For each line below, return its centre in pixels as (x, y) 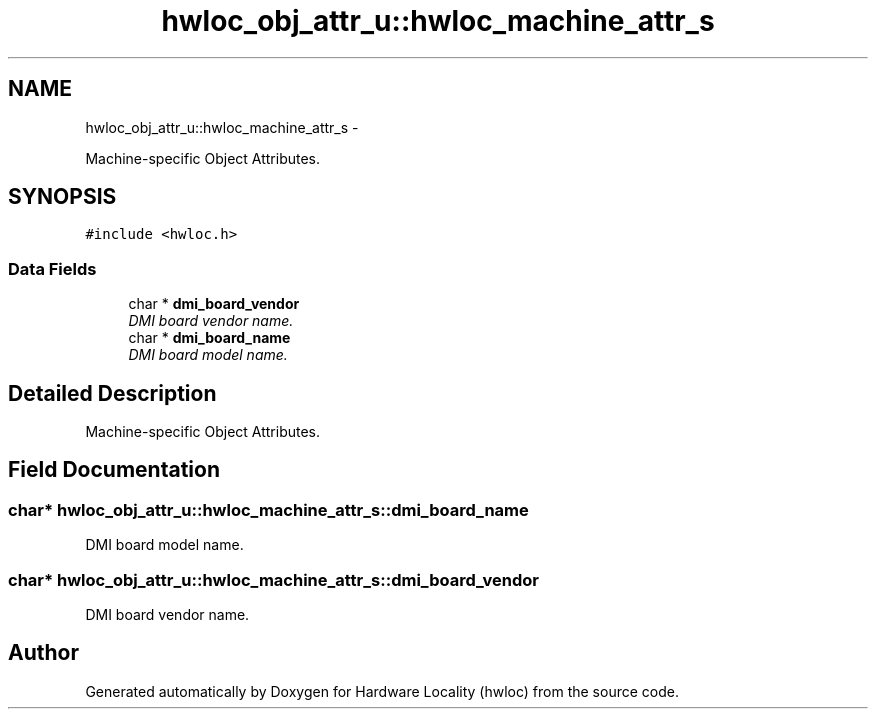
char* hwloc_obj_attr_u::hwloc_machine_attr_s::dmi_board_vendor (273, 579)
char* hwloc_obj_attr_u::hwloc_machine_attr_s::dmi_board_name (268, 509)
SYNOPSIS (62, 197)
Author (43, 653)
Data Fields (52, 268)
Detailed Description (112, 393)
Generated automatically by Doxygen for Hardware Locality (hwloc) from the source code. (382, 691)
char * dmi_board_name (209, 338)
